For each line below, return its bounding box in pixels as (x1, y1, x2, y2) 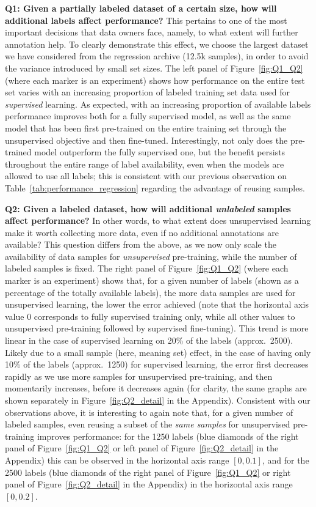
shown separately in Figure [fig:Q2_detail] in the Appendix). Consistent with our (5, 394, 311, 406)
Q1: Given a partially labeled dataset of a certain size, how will (5, 2, 277, 14)
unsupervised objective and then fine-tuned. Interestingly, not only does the (5, 133, 288, 146)
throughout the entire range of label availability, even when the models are (5, 157, 284, 170)
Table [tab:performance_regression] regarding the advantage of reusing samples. (5, 181, 305, 194)
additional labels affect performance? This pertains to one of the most (5, 13, 287, 26)
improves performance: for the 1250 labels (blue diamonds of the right (37, 429, 299, 442)
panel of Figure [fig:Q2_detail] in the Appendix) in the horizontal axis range (5, 478, 293, 490)
